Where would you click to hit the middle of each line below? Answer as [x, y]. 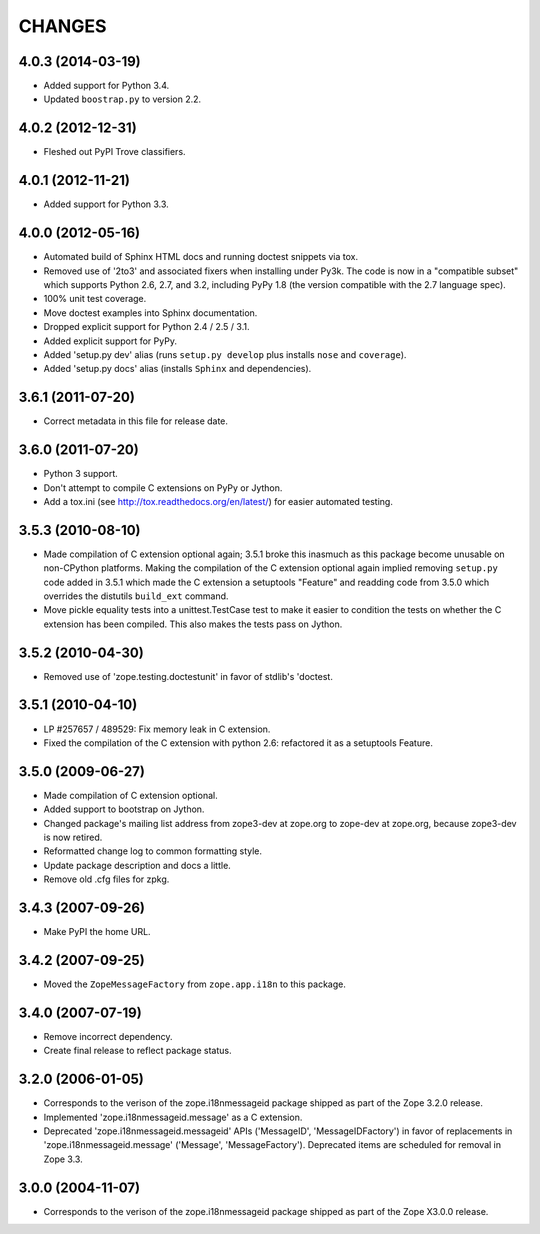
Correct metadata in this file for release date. [136, 421]
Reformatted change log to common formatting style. [153, 851]
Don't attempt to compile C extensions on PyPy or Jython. [163, 487]
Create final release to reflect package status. [137, 1051]
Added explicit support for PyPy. [110, 341]
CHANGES [62, 26]
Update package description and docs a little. [137, 865]
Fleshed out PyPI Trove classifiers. [114, 152]
